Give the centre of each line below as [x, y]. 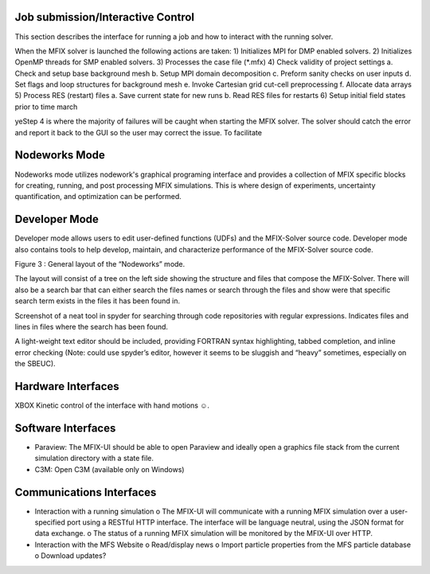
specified [50, 522]
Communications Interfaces [86, 492]
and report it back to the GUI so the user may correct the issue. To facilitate [139, 132]
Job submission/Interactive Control [105, 17]
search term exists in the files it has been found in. [98, 301]
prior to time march [46, 107]
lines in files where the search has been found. [92, 326]
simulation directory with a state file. [94, 459]
